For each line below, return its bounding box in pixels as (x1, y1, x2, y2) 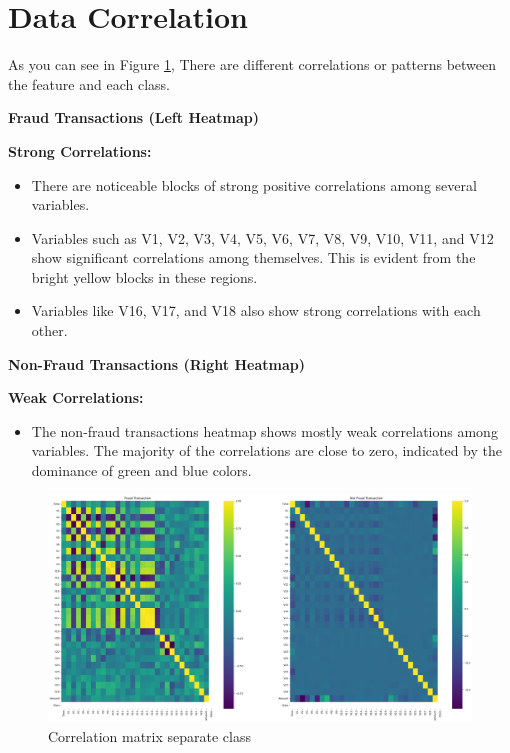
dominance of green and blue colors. (31, 460, 252, 481)
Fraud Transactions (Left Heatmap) (8, 107, 259, 128)
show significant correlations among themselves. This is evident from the (31, 247, 476, 268)
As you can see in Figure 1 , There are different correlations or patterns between (8, 54, 497, 75)
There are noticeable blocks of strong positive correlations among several (31, 174, 477, 195)
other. (31, 320, 68, 341)
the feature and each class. (8, 73, 170, 94)
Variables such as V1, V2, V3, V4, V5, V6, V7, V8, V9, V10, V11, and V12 (31, 227, 494, 248)
